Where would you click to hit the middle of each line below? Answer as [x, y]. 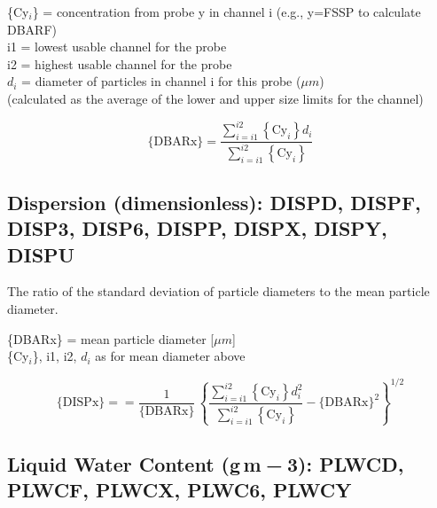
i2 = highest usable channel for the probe [120, 63]
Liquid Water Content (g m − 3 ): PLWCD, [206, 464]
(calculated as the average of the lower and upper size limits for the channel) [215, 98]
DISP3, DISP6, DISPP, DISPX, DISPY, [197, 228]
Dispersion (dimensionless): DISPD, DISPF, [214, 202]
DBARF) [32, 29]
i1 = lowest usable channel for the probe [117, 47]
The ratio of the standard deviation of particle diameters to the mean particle [218, 291]
